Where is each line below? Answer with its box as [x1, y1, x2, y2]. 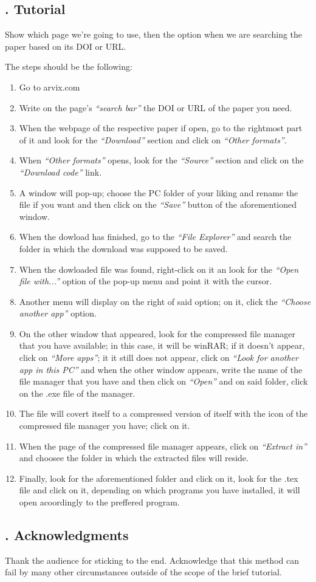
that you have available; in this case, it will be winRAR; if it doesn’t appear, [19, 339, 305, 352]
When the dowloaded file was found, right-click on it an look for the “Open [19, 262, 299, 275]
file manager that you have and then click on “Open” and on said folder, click [19, 375, 308, 388]
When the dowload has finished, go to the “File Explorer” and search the [19, 230, 292, 243]
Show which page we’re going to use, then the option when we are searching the [5, 28, 303, 41]
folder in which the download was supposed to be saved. [19, 242, 228, 255]
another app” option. [19, 307, 97, 320]
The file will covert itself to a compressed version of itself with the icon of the [19, 407, 308, 420]
